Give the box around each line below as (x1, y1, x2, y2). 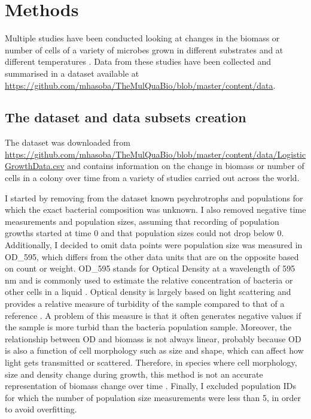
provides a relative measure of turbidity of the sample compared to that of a (5, 297, 285, 310)
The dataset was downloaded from (5, 136, 130, 149)
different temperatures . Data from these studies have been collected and (5, 55, 272, 68)
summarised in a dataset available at (5, 67, 139, 79)
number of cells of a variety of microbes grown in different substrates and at (5, 43, 283, 56)
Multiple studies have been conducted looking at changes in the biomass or (5, 32, 280, 44)
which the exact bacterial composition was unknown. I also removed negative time (5, 203, 306, 216)
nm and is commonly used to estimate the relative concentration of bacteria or (5, 273, 293, 286)
